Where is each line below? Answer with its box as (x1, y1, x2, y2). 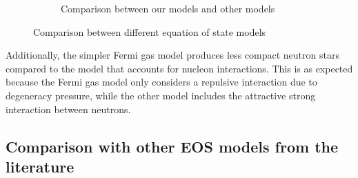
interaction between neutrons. (6, 101, 131, 116)
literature (6, 155, 74, 177)
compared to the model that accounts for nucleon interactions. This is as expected (6, 61, 353, 75)
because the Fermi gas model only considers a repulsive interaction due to (6, 75, 317, 89)
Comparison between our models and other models (61, 1, 275, 15)
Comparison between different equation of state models (33, 24, 266, 39)
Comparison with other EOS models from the (6, 135, 339, 157)
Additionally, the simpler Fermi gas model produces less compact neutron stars (6, 48, 339, 62)
